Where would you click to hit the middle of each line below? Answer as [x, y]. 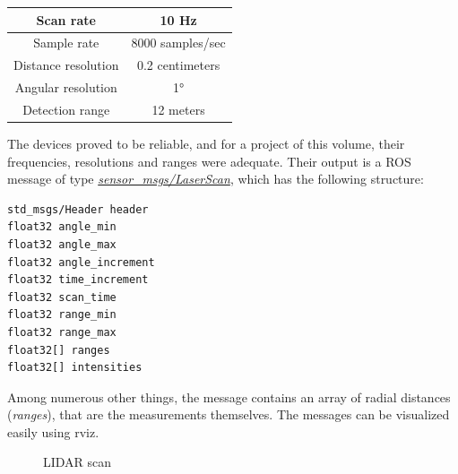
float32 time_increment [78, 280]
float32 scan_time [62, 297]
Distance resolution [66, 65]
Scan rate [66, 19]
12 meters [178, 109]
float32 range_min [62, 315]
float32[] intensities [75, 368]
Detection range [66, 109]
